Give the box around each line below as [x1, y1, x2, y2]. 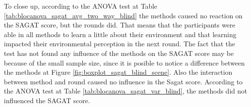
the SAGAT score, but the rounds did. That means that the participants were [4, 20, 235, 30]
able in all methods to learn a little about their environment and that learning [4, 29, 236, 39]
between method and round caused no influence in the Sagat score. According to [4, 76, 243, 86]
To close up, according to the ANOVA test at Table [4, 1, 157, 11]
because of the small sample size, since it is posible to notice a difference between [4, 57, 245, 67]
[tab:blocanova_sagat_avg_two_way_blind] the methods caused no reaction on [4, 10, 243, 20]
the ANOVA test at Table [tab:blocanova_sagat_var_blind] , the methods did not [4, 86, 247, 96]
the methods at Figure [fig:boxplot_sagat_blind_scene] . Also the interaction [4, 67, 233, 77]
